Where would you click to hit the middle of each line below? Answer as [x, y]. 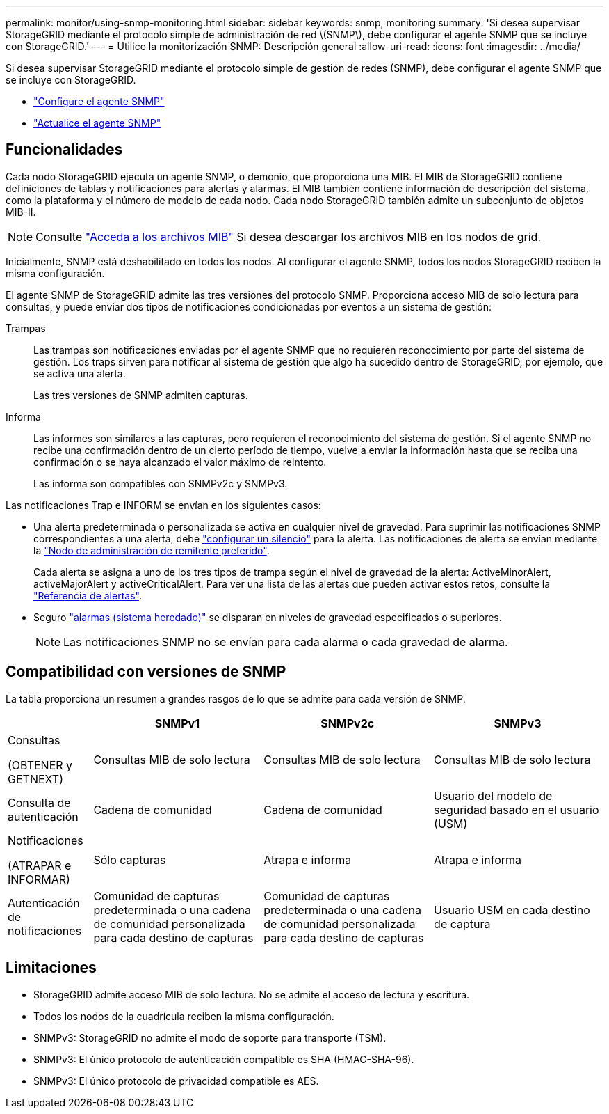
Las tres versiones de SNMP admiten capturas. [141, 395]
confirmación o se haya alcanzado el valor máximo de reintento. [180, 462]
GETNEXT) [35, 779]
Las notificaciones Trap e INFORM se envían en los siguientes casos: [163, 505]
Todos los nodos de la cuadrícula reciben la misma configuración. [184, 1016]
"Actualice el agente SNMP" [97, 123]
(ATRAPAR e [40, 865]
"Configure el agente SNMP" [99, 101]
